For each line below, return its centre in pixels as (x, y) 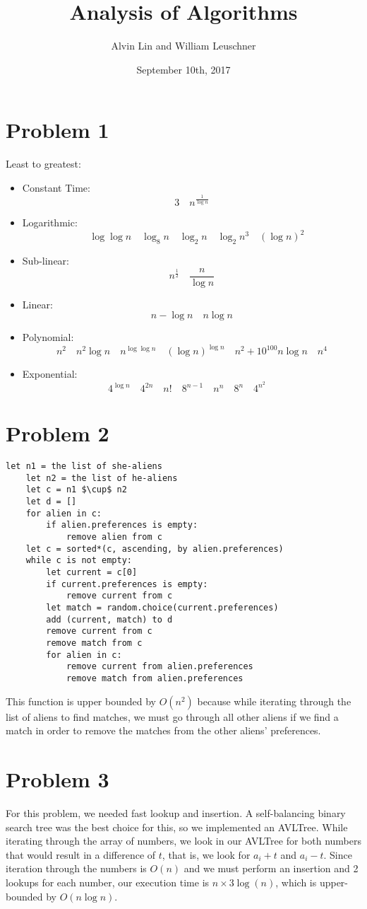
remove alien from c (114, 537)
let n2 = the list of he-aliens (102, 478)
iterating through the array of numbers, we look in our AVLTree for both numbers (183, 841)
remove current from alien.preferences (160, 667)
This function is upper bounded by (81, 701)
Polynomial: (48, 337)
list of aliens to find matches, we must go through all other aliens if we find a (172, 716)
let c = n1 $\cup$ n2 (76, 490)
